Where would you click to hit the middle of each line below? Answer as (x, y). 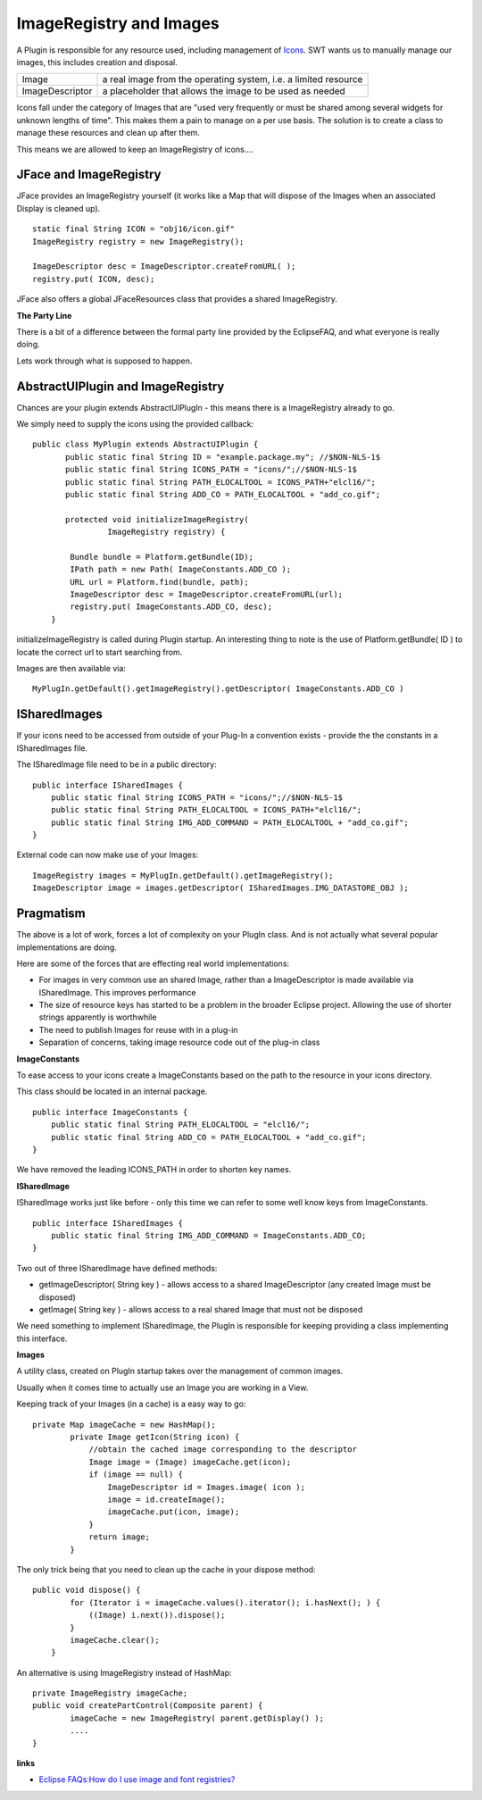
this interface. (42, 1338)
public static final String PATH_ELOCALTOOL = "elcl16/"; (180, 1125)
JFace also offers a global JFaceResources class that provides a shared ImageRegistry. (177, 299)
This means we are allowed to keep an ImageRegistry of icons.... (135, 149)
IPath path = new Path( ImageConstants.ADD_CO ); (181, 570)
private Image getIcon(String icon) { (155, 1437)
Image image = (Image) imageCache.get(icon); (190, 1462)
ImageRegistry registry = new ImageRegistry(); (138, 242)
